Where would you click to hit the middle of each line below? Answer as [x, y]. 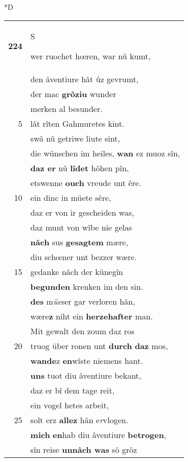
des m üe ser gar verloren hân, [83, 301]
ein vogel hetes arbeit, [70, 405]
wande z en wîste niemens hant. [87, 360]
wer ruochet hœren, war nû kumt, [90, 56]
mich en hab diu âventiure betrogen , [98, 434]
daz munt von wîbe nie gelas [81, 227]
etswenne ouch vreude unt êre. [86, 182]
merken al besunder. [66, 108]
